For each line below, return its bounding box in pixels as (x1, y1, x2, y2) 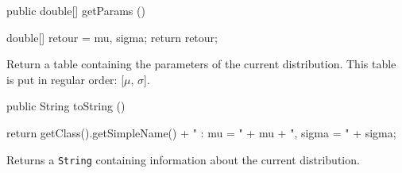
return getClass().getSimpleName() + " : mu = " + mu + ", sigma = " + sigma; (6, 124, 396, 140)
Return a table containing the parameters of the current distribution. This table (6, 56, 396, 72)
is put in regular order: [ (6, 71, 125, 87)
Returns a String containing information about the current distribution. (6, 151, 360, 167)
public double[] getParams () (6, 2, 145, 18)
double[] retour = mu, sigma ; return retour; (6, 29, 218, 45)
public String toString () (6, 98, 126, 114)
